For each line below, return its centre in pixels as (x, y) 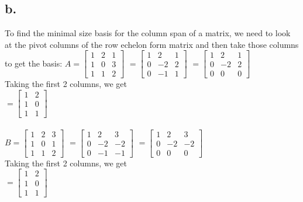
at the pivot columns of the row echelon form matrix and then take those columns (152, 44)
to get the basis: (34, 63)
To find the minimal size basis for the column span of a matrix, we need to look (148, 33)
